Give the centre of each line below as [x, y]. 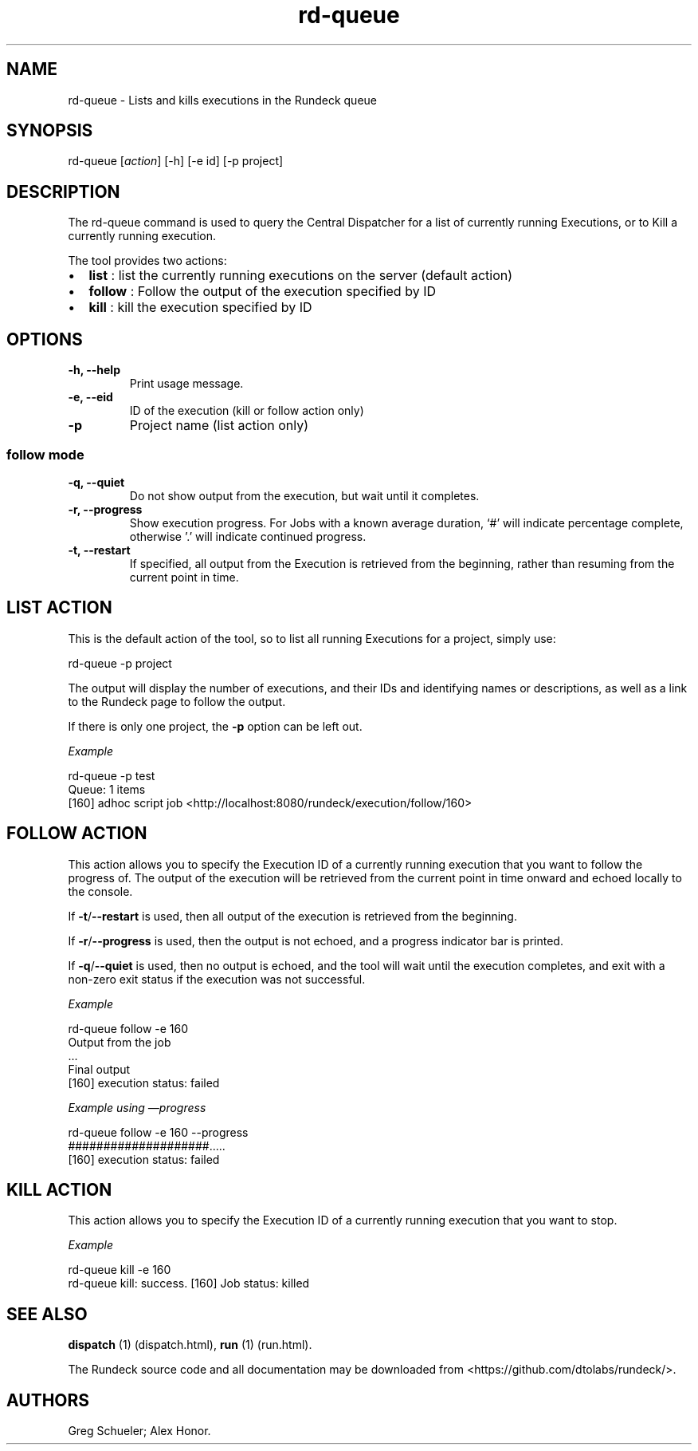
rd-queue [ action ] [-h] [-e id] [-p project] [176, 161]
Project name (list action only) [219, 426]
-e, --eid [90, 397]
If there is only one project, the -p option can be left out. [215, 726]
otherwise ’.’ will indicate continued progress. [248, 536]
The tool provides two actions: [147, 261]
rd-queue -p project [120, 663]
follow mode [45, 454]
